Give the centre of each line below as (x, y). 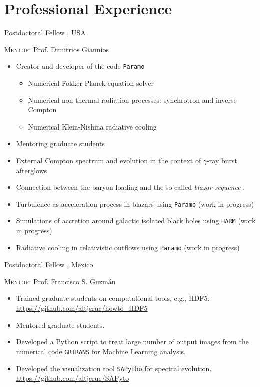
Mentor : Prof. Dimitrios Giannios (56, 49)
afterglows (31, 170)
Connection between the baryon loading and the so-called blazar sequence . (131, 187)
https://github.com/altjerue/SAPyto (72, 378)
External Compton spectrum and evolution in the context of (108, 160)
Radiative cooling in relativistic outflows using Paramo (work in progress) (128, 247)
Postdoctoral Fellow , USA (45, 32)
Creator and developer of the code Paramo (80, 66)
